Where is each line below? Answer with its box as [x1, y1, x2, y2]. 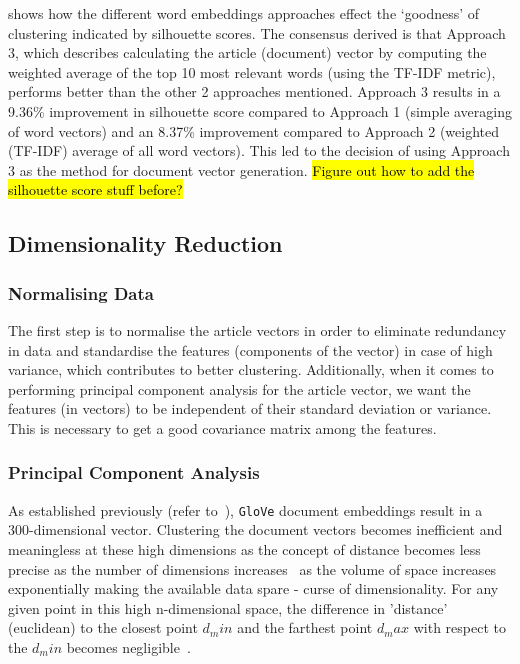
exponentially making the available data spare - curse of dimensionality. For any [8, 578, 499, 599]
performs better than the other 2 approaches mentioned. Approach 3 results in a [8, 81, 501, 102]
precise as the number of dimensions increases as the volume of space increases [8, 558, 497, 579]
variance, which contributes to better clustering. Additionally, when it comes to [8, 359, 494, 380]
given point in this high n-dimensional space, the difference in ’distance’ [8, 597, 448, 618]
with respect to [413, 617, 506, 638]
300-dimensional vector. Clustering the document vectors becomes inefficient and [8, 519, 503, 540]
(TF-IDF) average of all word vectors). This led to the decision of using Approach [8, 140, 510, 161]
